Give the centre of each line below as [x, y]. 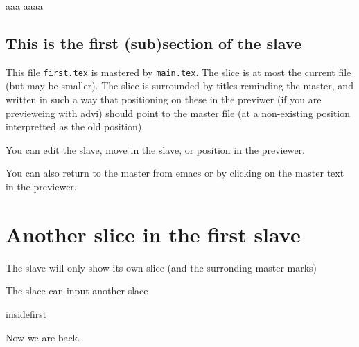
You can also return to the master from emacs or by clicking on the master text [175, 173]
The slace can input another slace [77, 291]
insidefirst [26, 313]
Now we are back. [43, 337]
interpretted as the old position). [75, 126]
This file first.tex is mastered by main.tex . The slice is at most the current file [178, 72]
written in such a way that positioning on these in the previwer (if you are [164, 99]
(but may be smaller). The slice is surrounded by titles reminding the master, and [179, 86]
